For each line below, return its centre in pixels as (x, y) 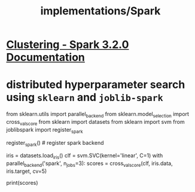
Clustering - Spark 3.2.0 (68, 45)
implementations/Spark (100, 11)
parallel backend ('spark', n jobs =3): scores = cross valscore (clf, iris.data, (89, 164)
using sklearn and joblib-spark (85, 97)
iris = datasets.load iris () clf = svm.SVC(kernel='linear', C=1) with (85, 156)
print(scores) (22, 182)
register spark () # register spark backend (55, 143)
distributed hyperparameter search (96, 85)
